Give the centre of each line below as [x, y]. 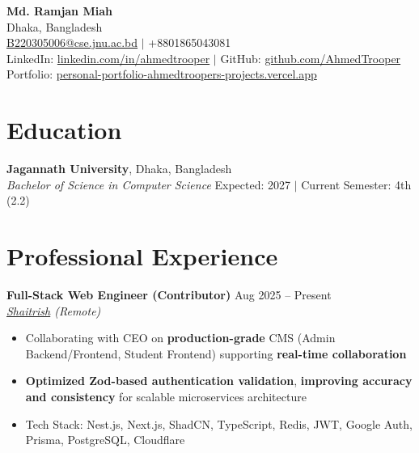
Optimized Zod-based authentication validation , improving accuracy [219, 381]
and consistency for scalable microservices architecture [166, 396]
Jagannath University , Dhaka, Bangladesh [119, 169]
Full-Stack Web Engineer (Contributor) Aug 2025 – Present [169, 294]
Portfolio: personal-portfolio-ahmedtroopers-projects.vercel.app [162, 74]
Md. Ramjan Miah [59, 11]
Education [64, 130]
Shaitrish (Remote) [54, 310]
